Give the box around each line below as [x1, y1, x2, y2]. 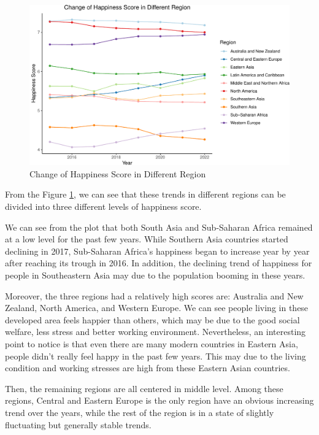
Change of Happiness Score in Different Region [29, 167, 206, 180]
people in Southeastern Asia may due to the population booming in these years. [5, 269, 306, 282]
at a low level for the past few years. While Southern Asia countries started [5, 233, 288, 245]
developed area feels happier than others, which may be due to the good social [5, 313, 300, 326]
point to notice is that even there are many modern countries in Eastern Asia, [5, 337, 298, 350]
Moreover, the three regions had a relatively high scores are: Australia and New [5, 289, 304, 302]
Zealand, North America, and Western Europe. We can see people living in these [5, 301, 309, 314]
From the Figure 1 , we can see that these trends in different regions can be [5, 188, 286, 201]
